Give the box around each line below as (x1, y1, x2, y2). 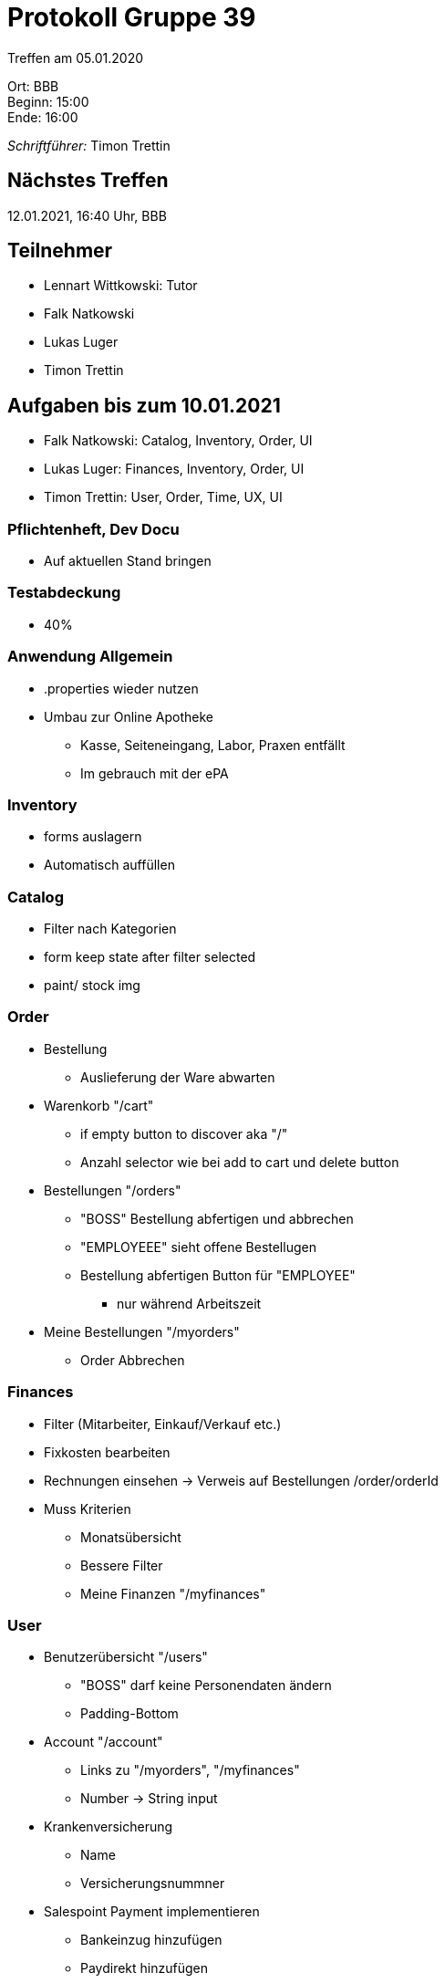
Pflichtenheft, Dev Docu (7, 519, 180, 538)
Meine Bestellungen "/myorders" (44, 1323, 240, 1340)
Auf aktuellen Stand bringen (44, 553, 212, 569)
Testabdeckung (7, 583, 121, 602)
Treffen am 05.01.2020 (7, 49, 144, 66)
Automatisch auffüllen (44, 857, 175, 873)
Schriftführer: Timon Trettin (7, 137, 171, 153)
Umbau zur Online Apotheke (44, 708, 213, 725)
